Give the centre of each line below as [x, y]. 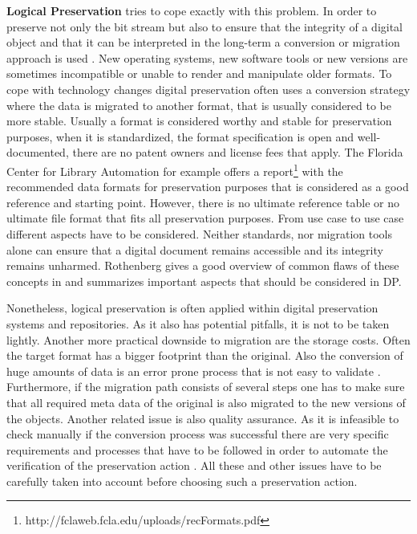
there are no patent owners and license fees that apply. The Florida [238, 152]
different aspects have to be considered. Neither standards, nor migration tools [199, 233]
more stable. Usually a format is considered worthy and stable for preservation [199, 121]
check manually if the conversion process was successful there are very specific [198, 434]
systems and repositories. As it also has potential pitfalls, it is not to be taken [198, 323]
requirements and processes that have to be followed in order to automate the [197, 449]
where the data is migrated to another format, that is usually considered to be [199, 105]
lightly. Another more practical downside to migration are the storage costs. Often [208, 339]
